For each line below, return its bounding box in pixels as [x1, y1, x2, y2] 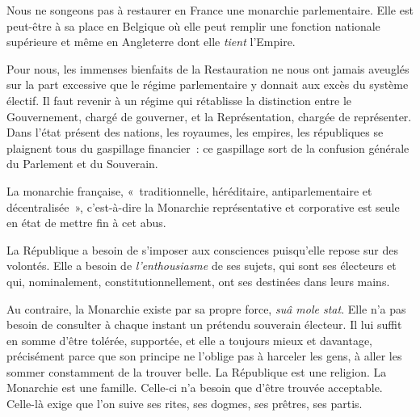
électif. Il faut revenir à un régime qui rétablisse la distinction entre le [6, 91, 352, 108]
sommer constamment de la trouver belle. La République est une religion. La [6, 363, 387, 380]
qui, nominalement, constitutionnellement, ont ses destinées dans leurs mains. [6, 272, 390, 289]
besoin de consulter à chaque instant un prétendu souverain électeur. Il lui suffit [6, 316, 402, 333]
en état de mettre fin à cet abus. [6, 214, 166, 231]
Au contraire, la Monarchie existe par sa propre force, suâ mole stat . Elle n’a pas [6, 300, 406, 317]
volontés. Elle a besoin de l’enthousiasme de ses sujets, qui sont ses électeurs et [6, 257, 397, 274]
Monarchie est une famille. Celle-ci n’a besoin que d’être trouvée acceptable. [6, 379, 383, 396]
